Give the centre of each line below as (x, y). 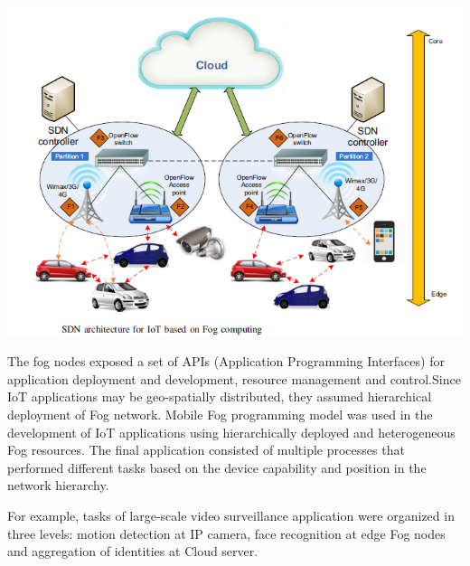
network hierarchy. (58, 485)
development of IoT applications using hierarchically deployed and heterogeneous (231, 432)
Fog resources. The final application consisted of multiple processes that (206, 450)
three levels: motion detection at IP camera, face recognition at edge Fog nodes (226, 533)
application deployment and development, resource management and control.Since (234, 378)
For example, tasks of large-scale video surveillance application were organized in (231, 515)
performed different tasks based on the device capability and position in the (217, 467)
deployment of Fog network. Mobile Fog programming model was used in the (220, 414)
